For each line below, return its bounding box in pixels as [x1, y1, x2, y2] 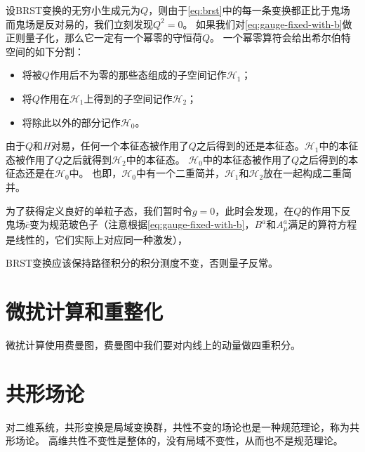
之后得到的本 [299, 152, 359, 166]
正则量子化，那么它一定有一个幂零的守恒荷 [6, 30, 202, 45]
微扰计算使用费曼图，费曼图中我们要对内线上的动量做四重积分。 [6, 337, 300, 352]
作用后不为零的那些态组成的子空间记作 [49, 67, 227, 82]
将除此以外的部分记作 [22, 114, 121, 129]
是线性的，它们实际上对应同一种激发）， [6, 232, 187, 246]
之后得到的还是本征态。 [196, 138, 305, 153]
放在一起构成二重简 [263, 166, 352, 180]
